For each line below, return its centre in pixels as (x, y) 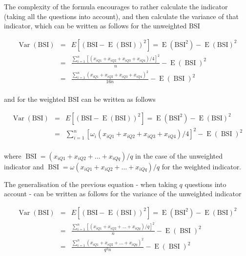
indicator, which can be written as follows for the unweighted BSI (102, 26)
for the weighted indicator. (202, 166)
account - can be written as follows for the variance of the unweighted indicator (123, 194)
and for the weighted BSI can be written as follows (80, 99)
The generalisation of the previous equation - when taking (91, 184)
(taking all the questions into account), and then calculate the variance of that (121, 16)
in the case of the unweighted (179, 155)
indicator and (24, 166)
